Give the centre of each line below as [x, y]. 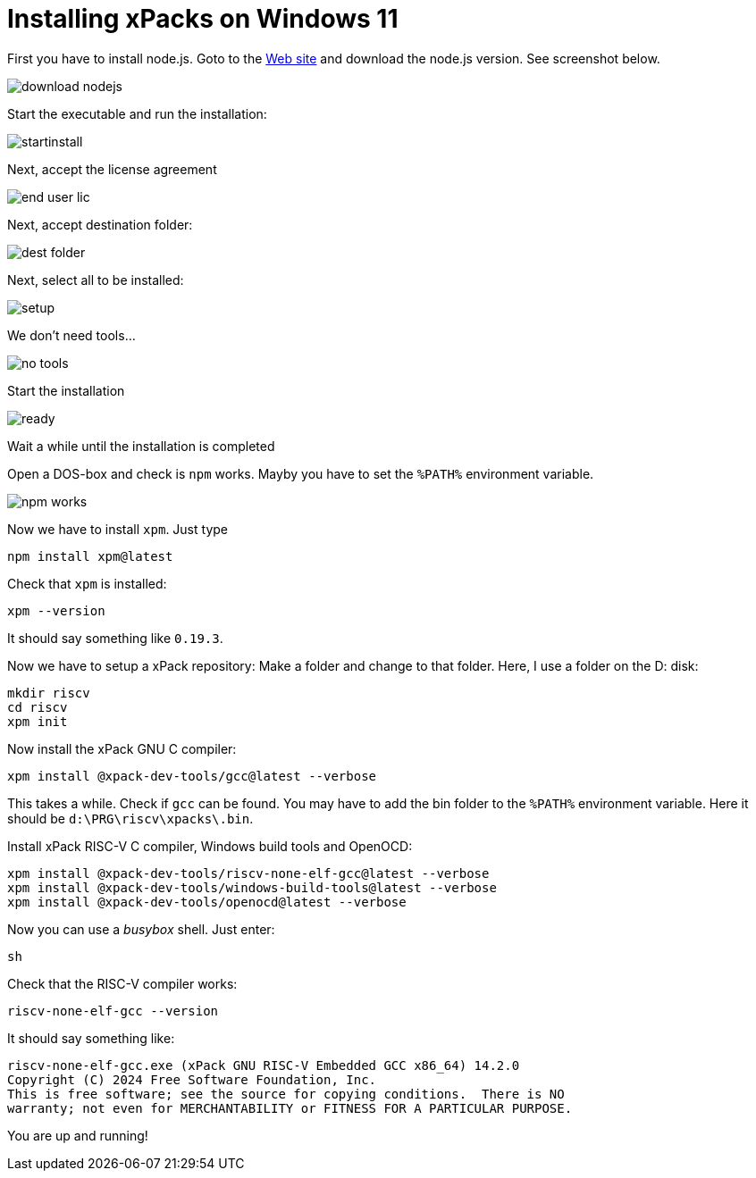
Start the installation [66, 390]
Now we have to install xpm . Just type [118, 529]
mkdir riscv [49, 693]
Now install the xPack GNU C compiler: [122, 748]
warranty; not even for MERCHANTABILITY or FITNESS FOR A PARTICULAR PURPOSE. [290, 1108]
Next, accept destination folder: [100, 224]
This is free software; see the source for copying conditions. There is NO [286, 1094]
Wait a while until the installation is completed [141, 446]
